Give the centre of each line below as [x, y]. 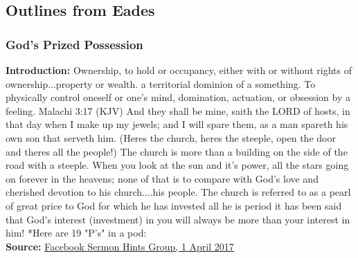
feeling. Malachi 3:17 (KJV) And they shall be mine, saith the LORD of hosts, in [178, 110]
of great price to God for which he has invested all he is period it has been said [174, 205]
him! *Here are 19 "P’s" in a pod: [76, 233]
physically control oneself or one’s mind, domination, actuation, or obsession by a [178, 97]
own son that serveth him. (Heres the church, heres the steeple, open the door [171, 137]
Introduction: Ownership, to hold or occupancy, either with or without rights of [179, 70]
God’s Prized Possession [74, 44]
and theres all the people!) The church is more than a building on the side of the [177, 151]
